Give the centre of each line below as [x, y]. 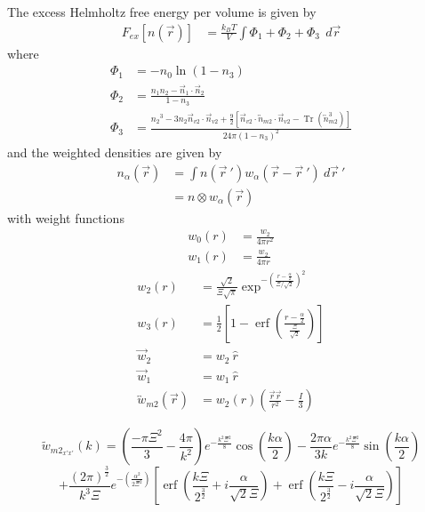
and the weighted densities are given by [115, 152]
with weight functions [66, 217]
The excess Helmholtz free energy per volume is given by [162, 12]
